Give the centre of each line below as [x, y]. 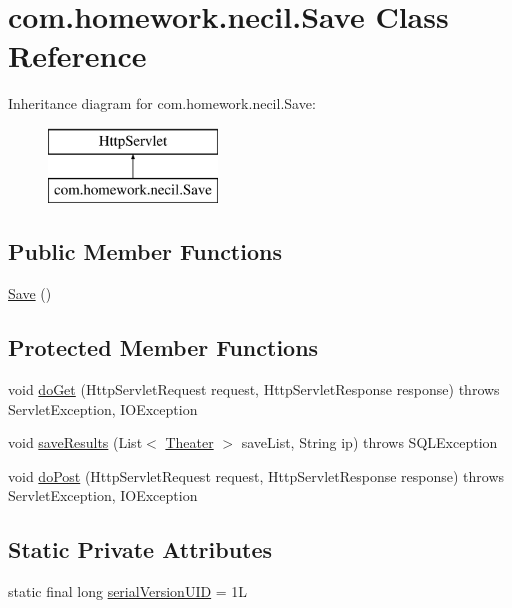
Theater [189, 442]
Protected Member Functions [163, 347]
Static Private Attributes [140, 549]
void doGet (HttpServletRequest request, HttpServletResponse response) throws [254, 389]
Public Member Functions [145, 251]
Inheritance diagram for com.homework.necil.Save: [162, 103]
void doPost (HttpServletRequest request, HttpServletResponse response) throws [256, 475]
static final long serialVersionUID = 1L [128, 591]
